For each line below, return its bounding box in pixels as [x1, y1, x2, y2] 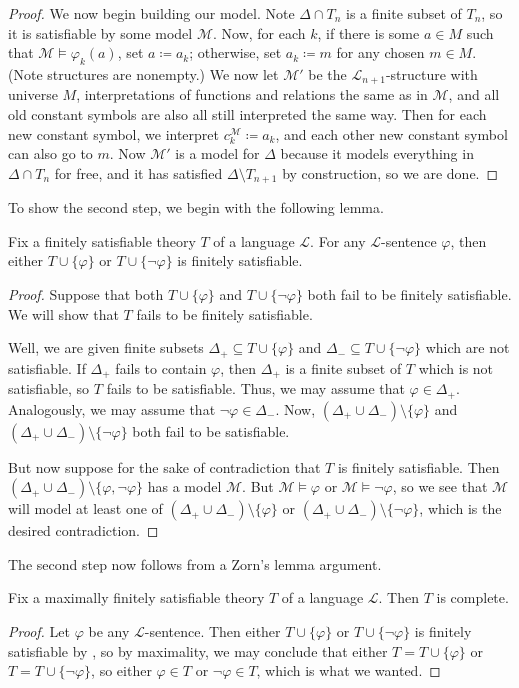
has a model [147, 476, 222, 497]
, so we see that [392, 476, 488, 497]
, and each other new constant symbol [275, 123, 508, 144]
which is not [418, 357, 494, 378]
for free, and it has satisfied [54, 162, 223, 183]
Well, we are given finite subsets [8, 337, 204, 358]
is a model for [175, 143, 260, 164]
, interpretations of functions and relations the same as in [76, 84, 428, 105]
